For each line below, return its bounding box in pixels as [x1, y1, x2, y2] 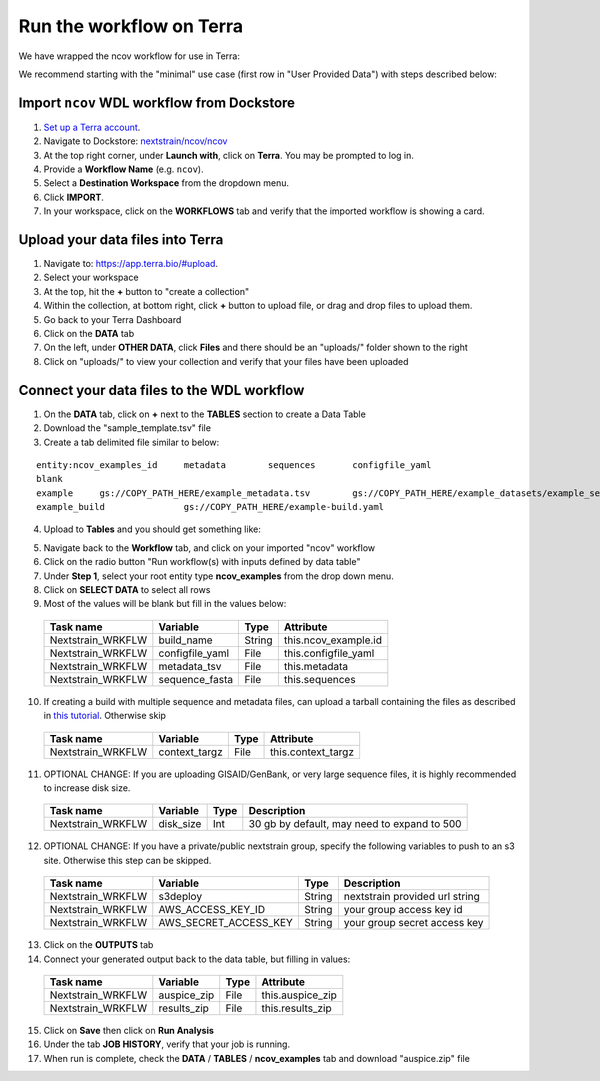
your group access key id [343, 903, 464, 917]
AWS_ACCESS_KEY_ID [158, 903, 265, 917]
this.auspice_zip [261, 988, 337, 1002]
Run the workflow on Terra [18, 15, 244, 37]
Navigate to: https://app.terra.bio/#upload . [43, 258, 219, 270]
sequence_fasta [158, 672, 234, 686]
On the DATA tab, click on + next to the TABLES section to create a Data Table [43, 408, 367, 420]
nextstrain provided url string [343, 890, 480, 904]
